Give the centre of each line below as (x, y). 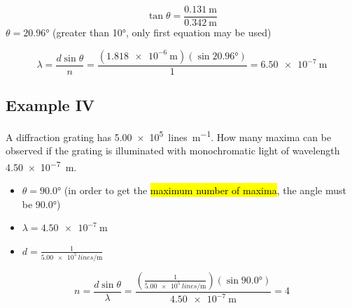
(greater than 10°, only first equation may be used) (162, 32)
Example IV (50, 105)
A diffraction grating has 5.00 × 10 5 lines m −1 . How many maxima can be (169, 135)
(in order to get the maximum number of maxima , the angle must (205, 190)
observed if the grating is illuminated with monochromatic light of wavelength (173, 151)
